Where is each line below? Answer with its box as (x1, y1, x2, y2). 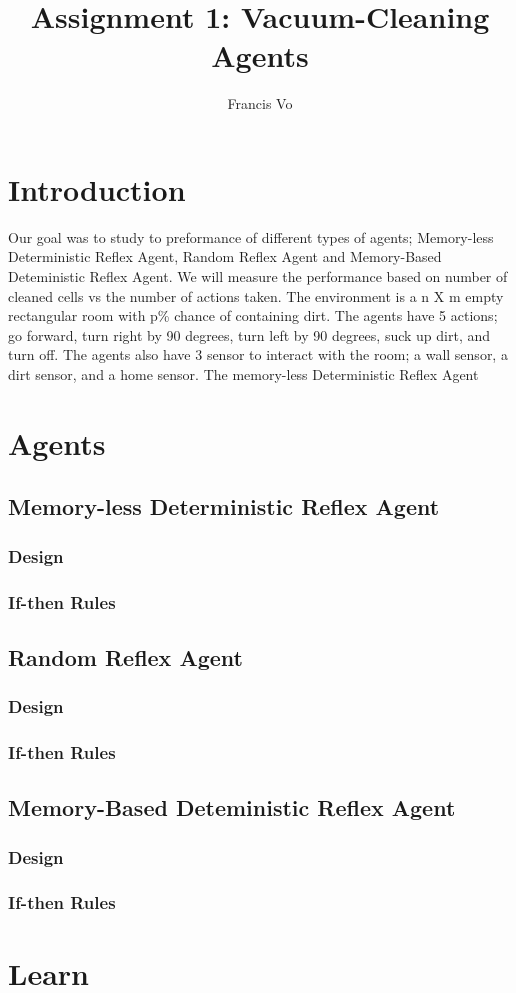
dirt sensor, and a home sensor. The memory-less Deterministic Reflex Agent (8, 364, 479, 384)
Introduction (8, 168, 186, 209)
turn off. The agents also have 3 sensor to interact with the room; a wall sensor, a (8, 344, 508, 365)
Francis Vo (227, 93, 293, 114)
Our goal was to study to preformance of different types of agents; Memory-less (8, 226, 494, 247)
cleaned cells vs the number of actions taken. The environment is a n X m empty (8, 285, 504, 306)
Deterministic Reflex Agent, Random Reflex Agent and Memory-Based (8, 246, 442, 267)
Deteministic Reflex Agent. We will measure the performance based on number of (8, 266, 508, 287)
